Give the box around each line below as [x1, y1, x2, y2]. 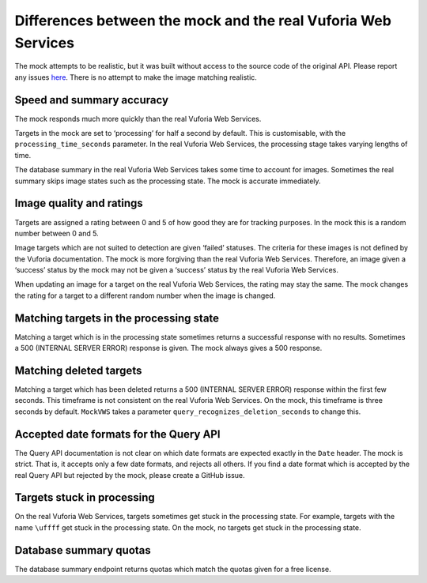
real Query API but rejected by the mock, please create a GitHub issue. [14, 470, 245, 480]
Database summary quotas [14, 544, 152, 557]
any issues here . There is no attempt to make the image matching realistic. [14, 72, 257, 82]
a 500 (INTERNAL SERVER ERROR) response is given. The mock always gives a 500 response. [14, 344, 323, 353]
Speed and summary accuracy [14, 93, 169, 107]
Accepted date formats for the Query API [14, 427, 221, 441]
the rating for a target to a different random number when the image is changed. [14, 291, 276, 300]
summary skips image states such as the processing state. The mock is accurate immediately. [14, 176, 321, 186]
